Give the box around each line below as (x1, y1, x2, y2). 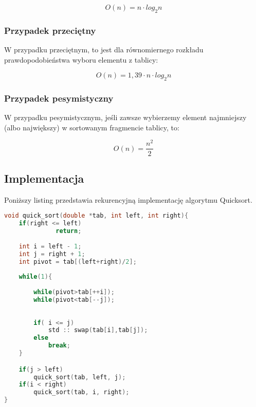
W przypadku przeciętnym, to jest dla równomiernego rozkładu (4, 44, 204, 55)
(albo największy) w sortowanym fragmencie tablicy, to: (4, 122, 179, 132)
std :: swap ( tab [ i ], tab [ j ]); (48, 326, 148, 334)
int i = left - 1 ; (19, 242, 82, 250)
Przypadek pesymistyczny (4, 91, 114, 104)
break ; (48, 342, 70, 350)
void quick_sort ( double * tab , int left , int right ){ (4, 212, 189, 220)
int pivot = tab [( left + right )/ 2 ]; (19, 258, 137, 265)
